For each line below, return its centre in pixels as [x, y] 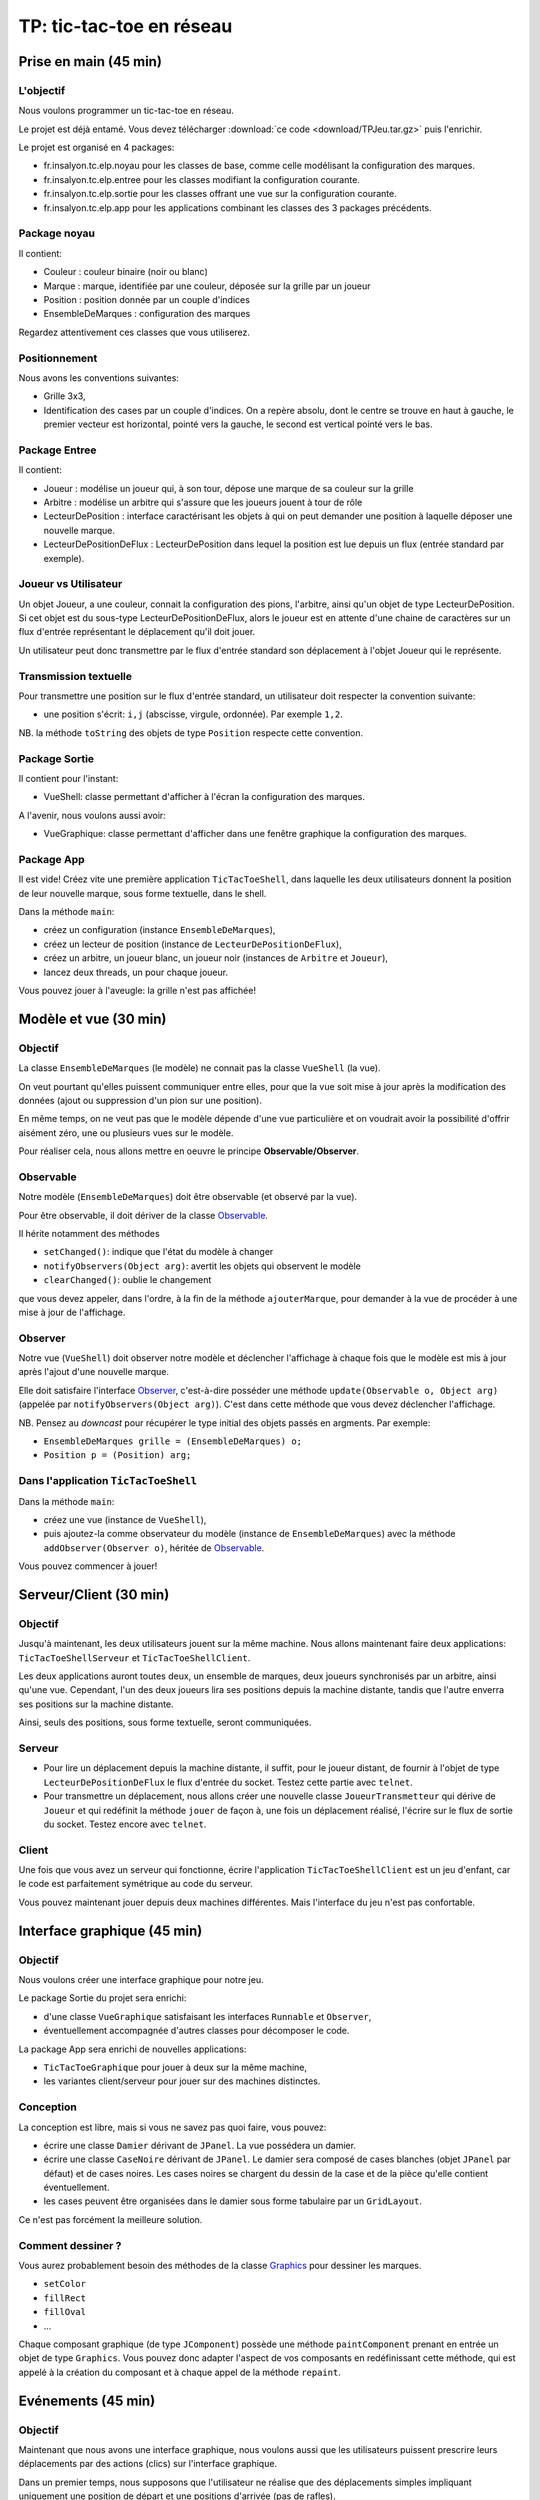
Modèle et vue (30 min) [92, 1018]
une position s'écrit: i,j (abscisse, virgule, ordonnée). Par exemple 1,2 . [193, 714]
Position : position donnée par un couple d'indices [146, 299]
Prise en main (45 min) [90, 61]
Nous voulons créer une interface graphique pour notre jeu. [141, 1980]
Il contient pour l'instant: [68, 778]
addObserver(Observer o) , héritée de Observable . [154, 1547]
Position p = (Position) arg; [117, 1455]
